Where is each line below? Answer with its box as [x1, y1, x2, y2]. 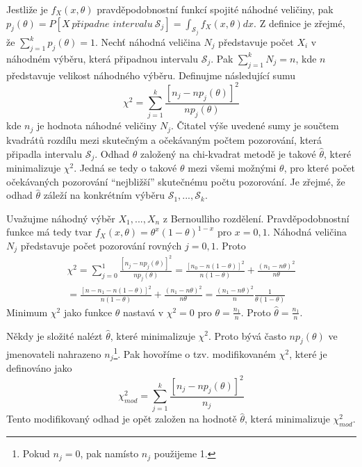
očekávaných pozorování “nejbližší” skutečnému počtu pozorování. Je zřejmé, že [6, 174, 345, 188]
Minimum [6, 304, 48, 319]
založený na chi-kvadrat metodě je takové [140, 146, 316, 161]
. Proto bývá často [208, 328, 286, 343]
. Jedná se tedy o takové [74, 160, 177, 174]
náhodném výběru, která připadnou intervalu [6, 51, 198, 65]
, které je [289, 347, 327, 361]
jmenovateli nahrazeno [6, 347, 101, 361]
